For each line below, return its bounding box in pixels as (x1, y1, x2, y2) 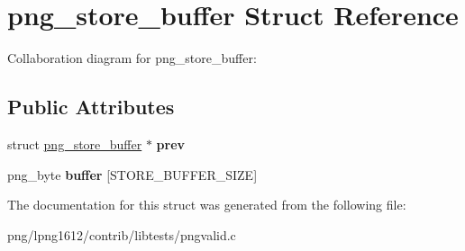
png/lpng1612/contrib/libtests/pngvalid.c (7, 225, 236, 244)
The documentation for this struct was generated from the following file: (7, 195, 406, 214)
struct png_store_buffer (7, 134, 142, 153)
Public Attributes (7, 93, 175, 121)
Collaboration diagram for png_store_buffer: (7, 49, 257, 67)
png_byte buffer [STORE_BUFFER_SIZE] (7, 165, 258, 184)
